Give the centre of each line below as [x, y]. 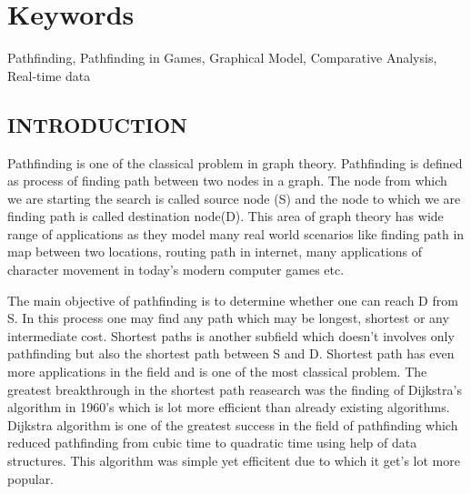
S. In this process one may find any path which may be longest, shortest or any [228, 318]
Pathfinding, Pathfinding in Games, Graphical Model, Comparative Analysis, [222, 58]
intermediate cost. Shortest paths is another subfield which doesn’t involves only [231, 335]
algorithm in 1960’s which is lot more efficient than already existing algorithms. [229, 407]
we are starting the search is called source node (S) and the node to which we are [234, 198]
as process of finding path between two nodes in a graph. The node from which [227, 181]
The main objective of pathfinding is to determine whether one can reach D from [233, 300]
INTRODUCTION [98, 124]
